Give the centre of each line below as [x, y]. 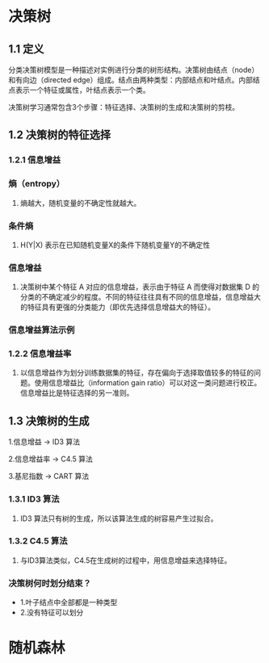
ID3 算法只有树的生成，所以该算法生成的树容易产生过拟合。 [119, 518]
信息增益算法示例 [42, 330]
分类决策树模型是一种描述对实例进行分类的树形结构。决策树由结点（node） [134, 70]
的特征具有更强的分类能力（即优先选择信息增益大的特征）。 [118, 307]
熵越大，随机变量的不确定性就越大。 [80, 203]
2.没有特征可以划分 [52, 613]
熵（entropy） [37, 184]
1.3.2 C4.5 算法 [38, 541]
